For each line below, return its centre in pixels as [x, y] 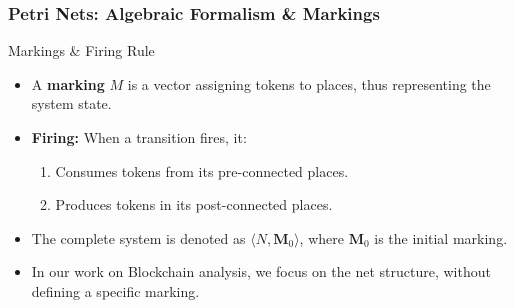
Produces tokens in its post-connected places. [194, 204]
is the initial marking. [441, 237]
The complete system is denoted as [138, 237]
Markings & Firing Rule [81, 50]
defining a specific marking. [115, 290]
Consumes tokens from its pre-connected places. [202, 170]
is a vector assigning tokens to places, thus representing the [309, 83]
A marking [68, 83]
